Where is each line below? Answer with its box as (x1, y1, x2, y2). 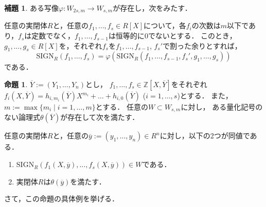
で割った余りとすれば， (163, 40, 242, 51)
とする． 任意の (95, 101, 149, 112)
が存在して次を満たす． (60, 112, 139, 122)
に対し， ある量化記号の (181, 101, 263, 112)
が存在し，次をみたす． (113, 3, 192, 13)
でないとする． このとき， (148, 30, 237, 41)
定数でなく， (31, 30, 75, 41)
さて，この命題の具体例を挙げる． (4, 193, 119, 204)
